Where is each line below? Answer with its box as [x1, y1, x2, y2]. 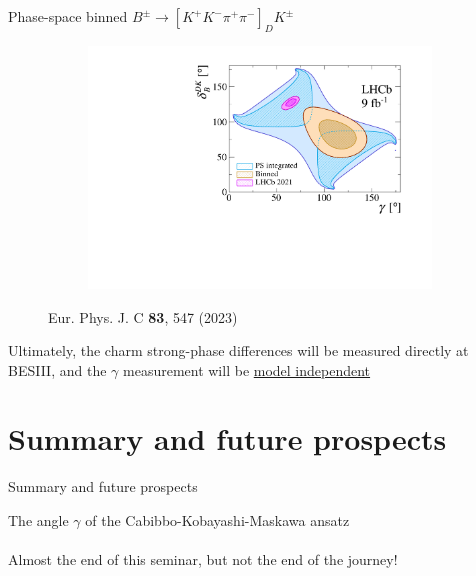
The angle [8, 510, 69, 530]
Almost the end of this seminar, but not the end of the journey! [8, 549, 398, 570]
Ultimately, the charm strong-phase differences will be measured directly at [8, 340, 469, 361]
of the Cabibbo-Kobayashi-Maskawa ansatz [85, 510, 350, 530]
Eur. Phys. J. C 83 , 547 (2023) [48, 306, 238, 327]
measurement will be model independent [123, 359, 371, 380]
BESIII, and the [8, 359, 107, 380]
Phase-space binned [8, 6, 128, 26]
